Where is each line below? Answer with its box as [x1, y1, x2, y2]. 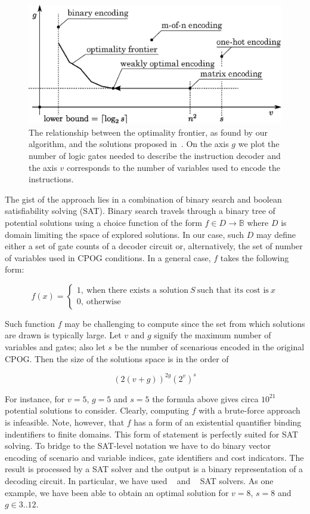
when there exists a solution [86, 286, 188, 295]
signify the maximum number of [154, 329, 271, 341]
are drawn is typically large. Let [5, 329, 122, 341]
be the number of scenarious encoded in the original [114, 341, 305, 353]
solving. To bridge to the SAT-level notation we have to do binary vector [5, 439, 271, 452]
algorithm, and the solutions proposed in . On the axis [29, 137, 229, 150]
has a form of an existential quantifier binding [134, 415, 302, 428]
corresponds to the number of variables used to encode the [67, 161, 280, 173]
